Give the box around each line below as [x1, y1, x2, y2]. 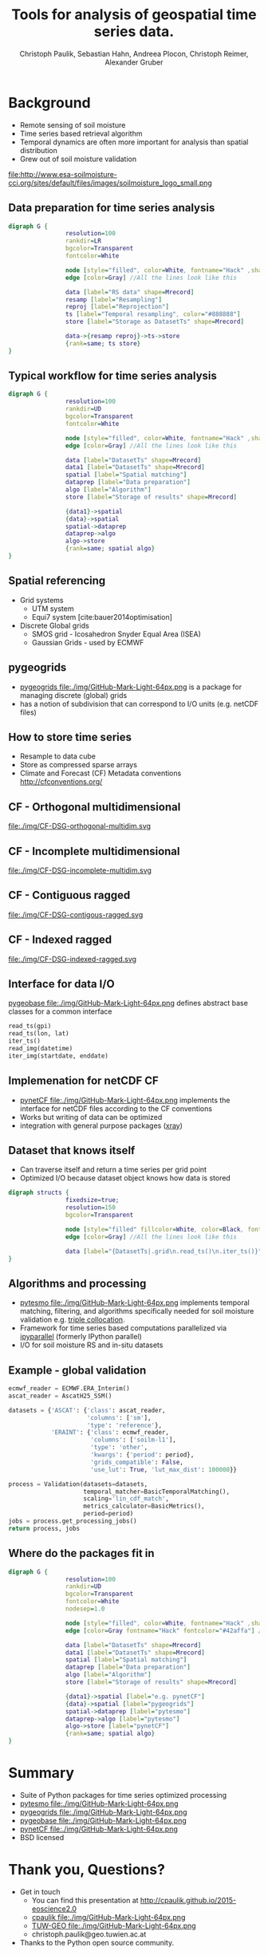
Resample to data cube [19, 751, 97, 761]
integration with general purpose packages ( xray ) [19, 1121, 183, 1130]
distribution [19, 145, 58, 155]
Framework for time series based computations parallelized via [19, 1323, 227, 1333]
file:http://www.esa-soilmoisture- [8, 169, 118, 179]
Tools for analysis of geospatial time [11, 6, 257, 24]
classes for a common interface [8, 1007, 112, 1016]
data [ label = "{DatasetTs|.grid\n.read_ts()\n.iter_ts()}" [65, 1247, 262, 1255]
